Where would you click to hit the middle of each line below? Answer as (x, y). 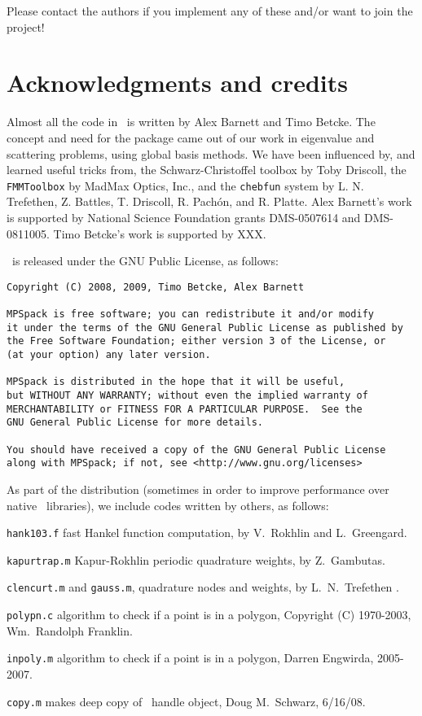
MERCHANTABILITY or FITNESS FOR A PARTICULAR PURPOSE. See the (185, 409)
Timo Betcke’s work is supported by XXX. (160, 233)
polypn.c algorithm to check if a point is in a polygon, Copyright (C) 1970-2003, (209, 615)
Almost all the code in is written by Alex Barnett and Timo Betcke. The (191, 122)
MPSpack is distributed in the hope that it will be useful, (176, 382)
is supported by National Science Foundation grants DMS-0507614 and (184, 217)
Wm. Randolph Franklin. (70, 630)
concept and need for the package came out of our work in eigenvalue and (191, 137)
